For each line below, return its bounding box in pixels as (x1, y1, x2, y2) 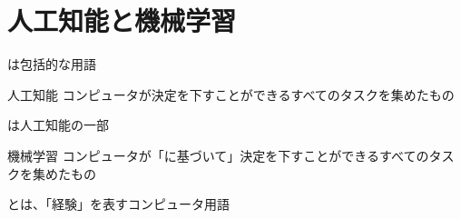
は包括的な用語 (7, 55, 96, 74)
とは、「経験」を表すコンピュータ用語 (7, 194, 230, 214)
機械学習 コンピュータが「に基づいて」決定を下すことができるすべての (7, 145, 429, 164)
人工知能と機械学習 (7, 2, 237, 39)
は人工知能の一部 (7, 115, 109, 134)
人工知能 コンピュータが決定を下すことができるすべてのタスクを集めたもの (7, 85, 455, 104)
